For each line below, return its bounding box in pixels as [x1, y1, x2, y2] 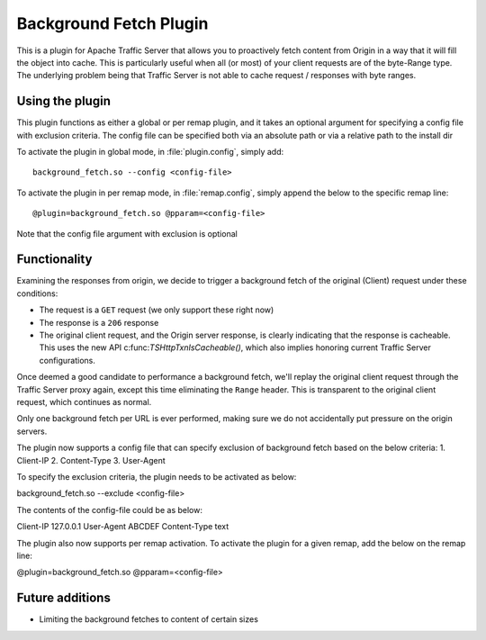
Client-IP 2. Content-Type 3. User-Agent [16, 455, 166, 465]
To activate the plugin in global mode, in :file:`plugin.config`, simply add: [16, 147, 283, 158]
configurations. [39, 355, 96, 365]
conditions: [16, 288, 58, 299]
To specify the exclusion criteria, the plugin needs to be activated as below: [16, 471, 297, 482]
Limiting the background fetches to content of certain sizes [39, 614, 258, 625]
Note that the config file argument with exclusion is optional [16, 228, 238, 239]
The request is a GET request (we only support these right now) [39, 304, 274, 315]
